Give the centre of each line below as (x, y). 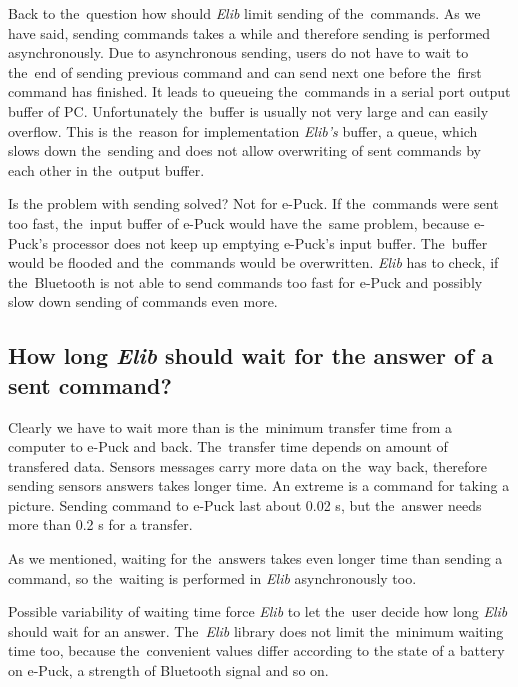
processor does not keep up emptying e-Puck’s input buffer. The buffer (270, 242)
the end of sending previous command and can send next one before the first (245, 71)
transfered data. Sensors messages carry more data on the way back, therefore (248, 465)
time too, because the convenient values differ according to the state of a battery (256, 650)
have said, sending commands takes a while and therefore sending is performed (249, 32)
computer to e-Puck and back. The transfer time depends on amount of (228, 446)
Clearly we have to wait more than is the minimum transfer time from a (230, 426)
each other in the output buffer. (106, 169)
